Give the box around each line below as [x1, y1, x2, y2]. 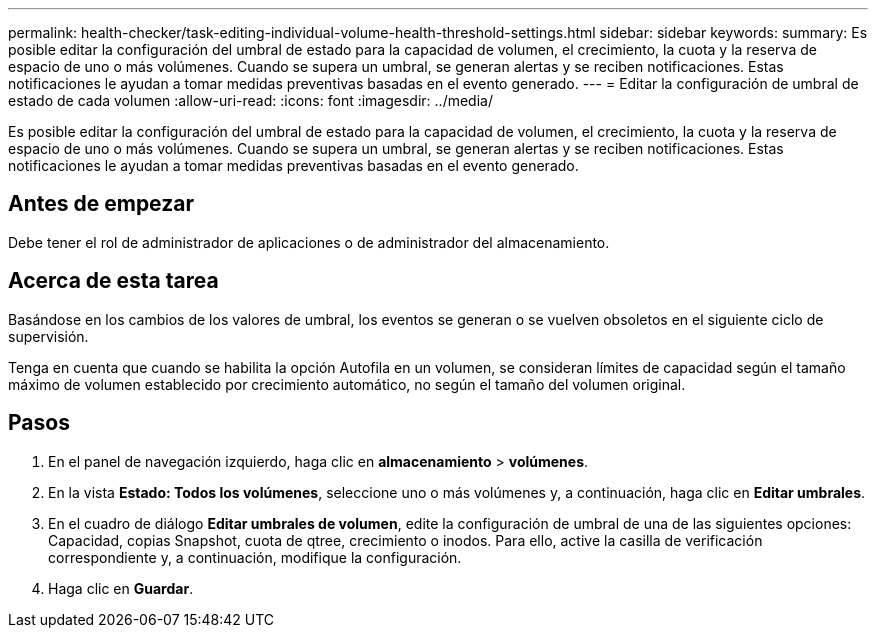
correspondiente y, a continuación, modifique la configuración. [48, 548, 462, 566]
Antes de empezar [8, 191, 194, 217]
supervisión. [8, 327, 89, 345]
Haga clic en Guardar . [48, 579, 194, 597]
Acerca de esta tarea [8, 268, 219, 294]
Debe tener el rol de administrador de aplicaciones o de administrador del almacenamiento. [8, 233, 610, 251]
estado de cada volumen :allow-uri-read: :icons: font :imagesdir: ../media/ [8, 92, 493, 109]
